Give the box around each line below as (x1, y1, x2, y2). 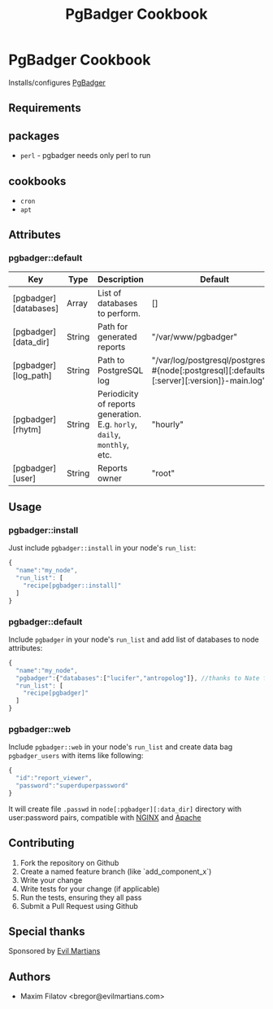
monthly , (97, 439, 130, 450)
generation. (97, 408, 141, 419)
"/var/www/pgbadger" (151, 331, 238, 342)
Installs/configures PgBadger (8, 77, 106, 87)
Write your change (19, 875, 83, 884)
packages (8, 129, 59, 143)
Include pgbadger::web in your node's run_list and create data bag (8, 742, 233, 752)
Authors (8, 970, 51, 984)
